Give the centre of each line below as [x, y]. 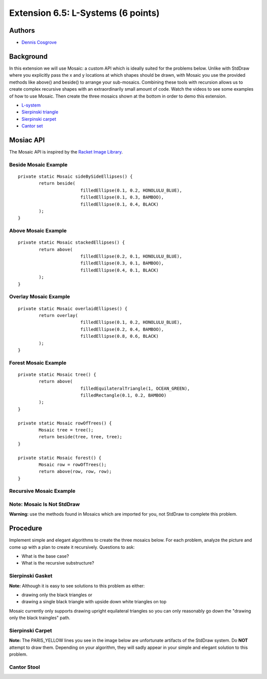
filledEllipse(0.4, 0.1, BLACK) [120, 270]
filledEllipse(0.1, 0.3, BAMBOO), [122, 197]
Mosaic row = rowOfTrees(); [73, 465]
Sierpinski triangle [40, 112]
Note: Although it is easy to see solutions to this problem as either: [77, 586]
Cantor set [32, 126]
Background [28, 56]
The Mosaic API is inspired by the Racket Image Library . [66, 152]
